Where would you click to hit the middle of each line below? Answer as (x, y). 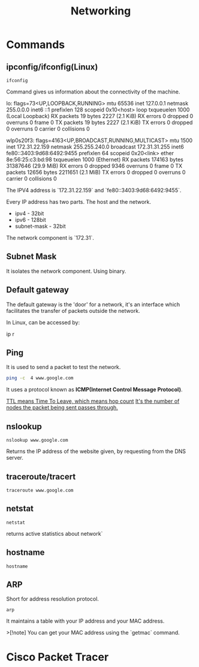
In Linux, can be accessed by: (43, 322)
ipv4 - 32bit (29, 213)
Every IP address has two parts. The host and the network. (79, 202)
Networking (101, 11)
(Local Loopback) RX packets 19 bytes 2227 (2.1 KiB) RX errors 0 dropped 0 (100, 116)
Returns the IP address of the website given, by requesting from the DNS (96, 451)
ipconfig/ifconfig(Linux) (52, 67)
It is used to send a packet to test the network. (64, 367)
